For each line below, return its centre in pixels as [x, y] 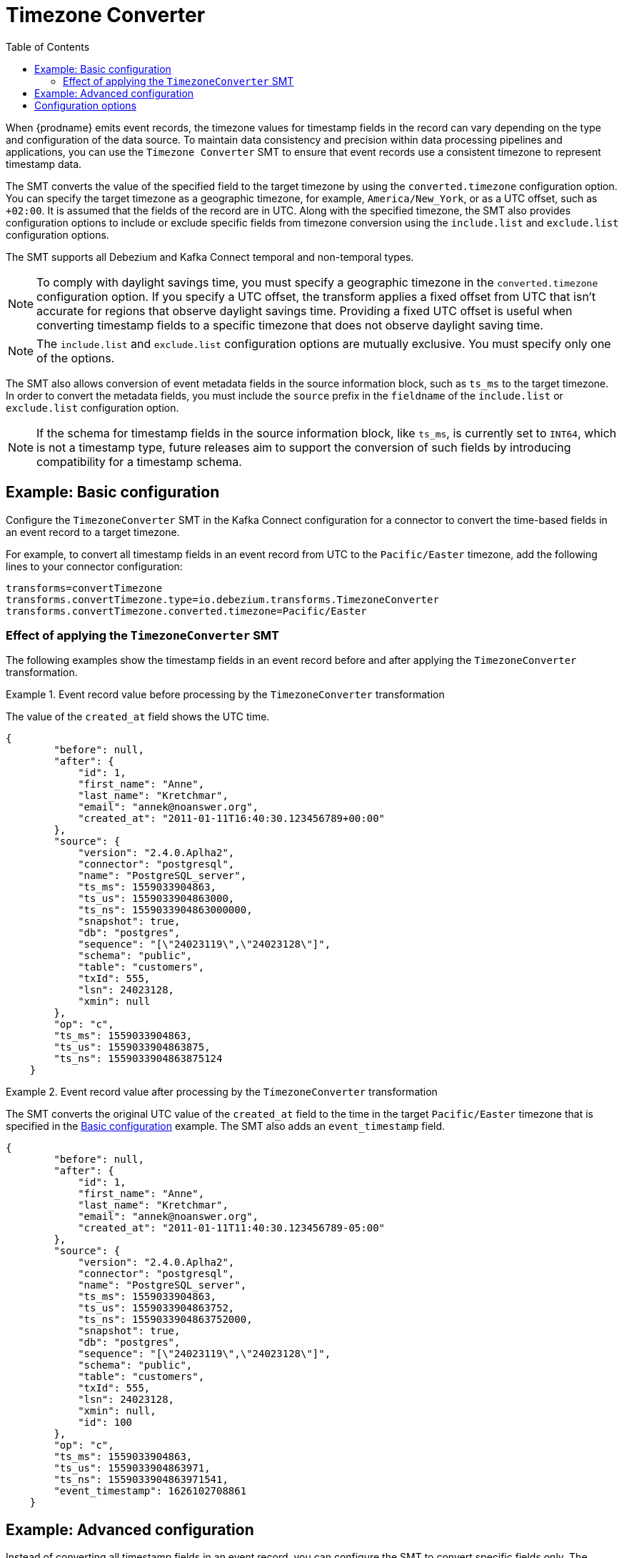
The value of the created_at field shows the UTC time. [138, 717]
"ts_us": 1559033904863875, [132, 1047]
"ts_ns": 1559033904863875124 [138, 1059]
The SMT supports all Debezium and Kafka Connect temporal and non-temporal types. [210, 257]
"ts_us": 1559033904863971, [132, 1468]
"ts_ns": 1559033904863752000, [165, 1320]
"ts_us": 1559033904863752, [156, 1308]
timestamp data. [44, 164]
